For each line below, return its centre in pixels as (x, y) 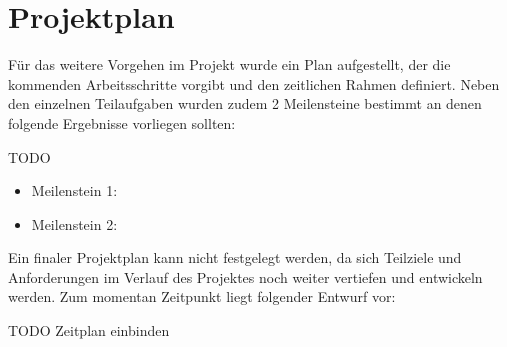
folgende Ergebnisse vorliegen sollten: (122, 122)
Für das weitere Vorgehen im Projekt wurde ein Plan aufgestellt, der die (229, 64)
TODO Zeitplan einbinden (89, 330)
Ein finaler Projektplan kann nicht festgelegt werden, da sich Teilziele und (235, 257)
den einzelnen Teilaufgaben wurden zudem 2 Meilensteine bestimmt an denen (245, 103)
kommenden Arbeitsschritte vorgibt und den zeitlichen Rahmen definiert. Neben (254, 83)
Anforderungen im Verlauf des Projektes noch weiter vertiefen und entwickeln (245, 276)
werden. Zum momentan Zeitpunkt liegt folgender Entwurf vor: (202, 296)
